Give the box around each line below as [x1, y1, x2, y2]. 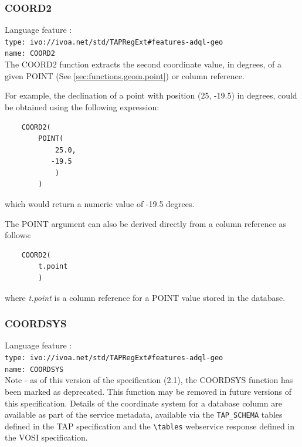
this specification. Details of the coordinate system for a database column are [5, 397, 282, 409]
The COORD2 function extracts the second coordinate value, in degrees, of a [5, 58, 282, 70]
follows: [5, 229, 32, 241]
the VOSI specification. [5, 431, 88, 443]
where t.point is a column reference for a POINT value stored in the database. [5, 291, 286, 303]
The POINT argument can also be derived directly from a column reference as [5, 217, 287, 229]
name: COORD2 [5, 49, 55, 58]
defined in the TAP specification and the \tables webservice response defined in [5, 419, 295, 432]
